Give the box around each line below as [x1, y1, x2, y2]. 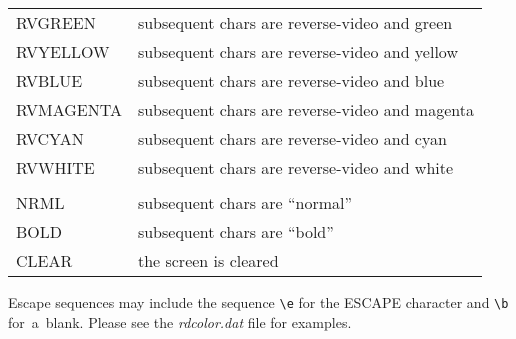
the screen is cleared [137, 249, 279, 272]
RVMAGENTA [16, 98, 122, 121]
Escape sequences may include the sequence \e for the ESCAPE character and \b [8, 292, 509, 312]
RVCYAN [16, 127, 84, 150]
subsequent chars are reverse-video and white [137, 156, 454, 179]
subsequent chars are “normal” [137, 191, 353, 214]
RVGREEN [16, 11, 96, 34]
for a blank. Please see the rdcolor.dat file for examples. [8, 311, 352, 332]
